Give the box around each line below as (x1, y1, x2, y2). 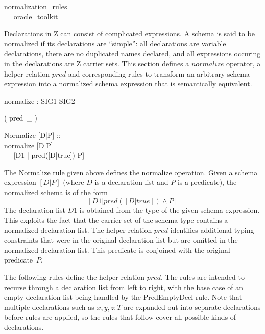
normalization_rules (4, 1, 67, 11)
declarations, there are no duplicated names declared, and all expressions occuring (4, 48, 261, 59)
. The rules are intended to (161, 272, 245, 282)
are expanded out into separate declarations (124, 301, 261, 312)
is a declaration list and (94, 177, 168, 187)
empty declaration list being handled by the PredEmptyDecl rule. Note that (4, 292, 243, 302)
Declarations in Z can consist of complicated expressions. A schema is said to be (4, 28, 255, 39)
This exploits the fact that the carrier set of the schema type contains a (4, 214, 228, 225)
